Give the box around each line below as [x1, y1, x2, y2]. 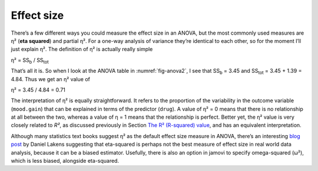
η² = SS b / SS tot [11, 56, 49, 65]
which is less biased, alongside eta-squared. [11, 157, 120, 165]
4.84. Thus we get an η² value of [11, 75, 91, 82]
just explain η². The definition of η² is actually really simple [11, 46, 153, 53]
